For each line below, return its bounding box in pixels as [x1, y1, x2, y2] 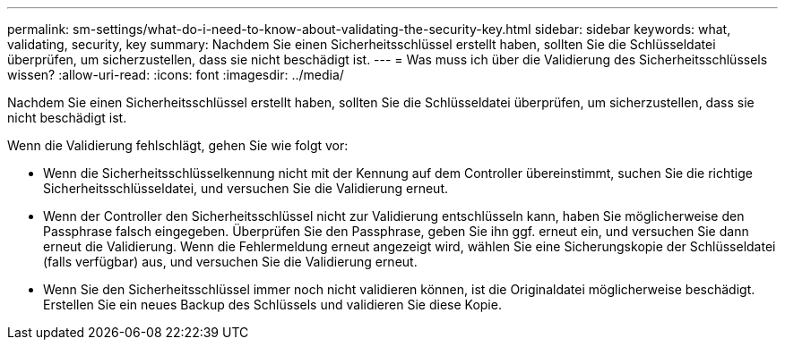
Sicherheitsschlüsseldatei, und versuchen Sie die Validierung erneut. [43, 181, 449, 196]
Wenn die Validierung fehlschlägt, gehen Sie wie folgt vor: [7, 138, 349, 153]
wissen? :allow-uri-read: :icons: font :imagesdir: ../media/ [7, 67, 344, 82]
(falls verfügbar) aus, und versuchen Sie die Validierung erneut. [43, 254, 418, 269]
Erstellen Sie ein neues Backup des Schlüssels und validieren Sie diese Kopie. [43, 297, 502, 312]
